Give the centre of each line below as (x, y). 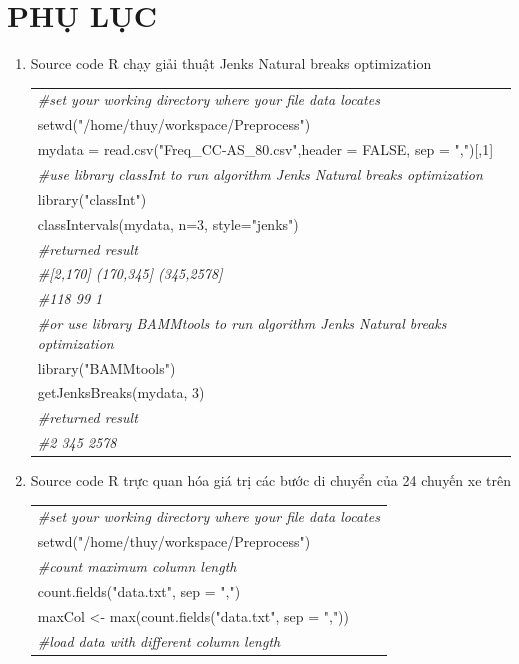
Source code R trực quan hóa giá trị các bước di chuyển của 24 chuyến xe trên (271, 480)
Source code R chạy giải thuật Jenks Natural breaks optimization (231, 63)
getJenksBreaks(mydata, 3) (121, 392)
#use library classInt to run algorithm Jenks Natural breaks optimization (260, 174)
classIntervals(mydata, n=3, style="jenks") (168, 223)
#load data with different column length (159, 640)
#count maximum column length (137, 566)
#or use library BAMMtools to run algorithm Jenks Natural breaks (242, 323)
